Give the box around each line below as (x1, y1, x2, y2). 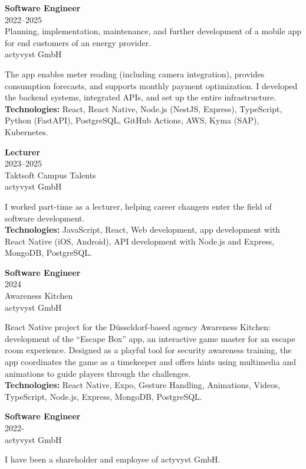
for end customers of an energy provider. (5, 36, 152, 48)
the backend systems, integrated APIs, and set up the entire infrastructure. (5, 91, 277, 103)
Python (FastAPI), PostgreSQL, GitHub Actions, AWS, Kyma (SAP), (5, 114, 259, 126)
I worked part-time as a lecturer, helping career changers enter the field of (5, 200, 272, 212)
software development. (5, 211, 85, 224)
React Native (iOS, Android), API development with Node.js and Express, (5, 234, 275, 247)
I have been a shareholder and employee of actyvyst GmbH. (5, 453, 221, 465)
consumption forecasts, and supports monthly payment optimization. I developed (5, 79, 298, 92)
